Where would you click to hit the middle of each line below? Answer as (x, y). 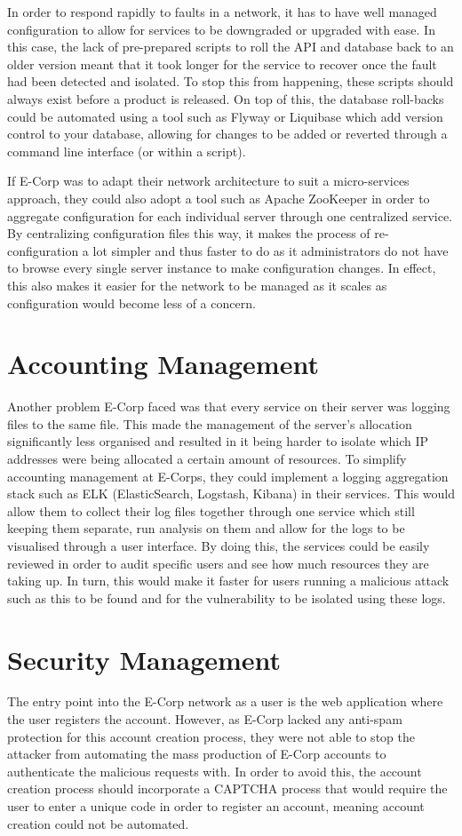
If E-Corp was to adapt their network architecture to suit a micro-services (208, 181)
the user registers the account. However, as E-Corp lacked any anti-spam (205, 719)
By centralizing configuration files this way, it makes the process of (189, 233)
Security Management (144, 659)
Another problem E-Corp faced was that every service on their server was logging (229, 406)
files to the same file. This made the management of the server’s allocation (210, 423)
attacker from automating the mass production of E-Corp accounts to (197, 754)
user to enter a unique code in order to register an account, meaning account (216, 806)
